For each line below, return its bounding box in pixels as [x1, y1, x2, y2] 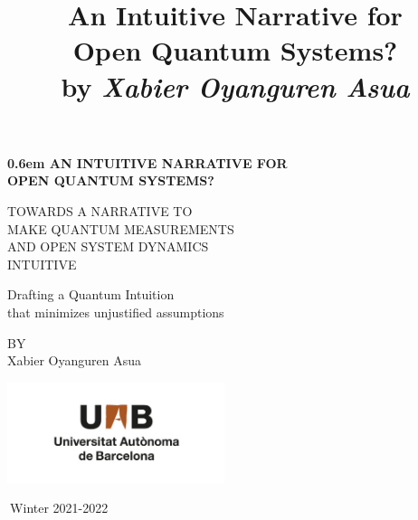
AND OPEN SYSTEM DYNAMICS [7, 237, 209, 256]
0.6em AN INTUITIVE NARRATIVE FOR [7, 153, 288, 172]
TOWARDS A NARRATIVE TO [7, 201, 193, 220]
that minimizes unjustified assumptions [7, 302, 224, 321]
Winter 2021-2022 [10, 498, 109, 517]
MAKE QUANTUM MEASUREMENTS [7, 219, 234, 238]
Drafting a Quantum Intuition [7, 285, 175, 304]
